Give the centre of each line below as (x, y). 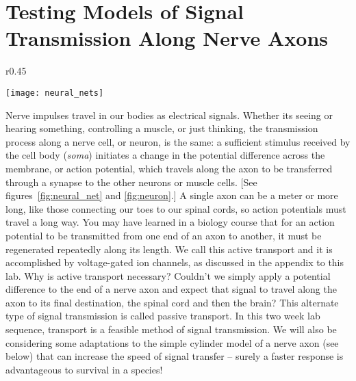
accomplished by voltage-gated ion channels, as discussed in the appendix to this (175, 262)
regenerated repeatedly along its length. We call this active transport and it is (169, 249)
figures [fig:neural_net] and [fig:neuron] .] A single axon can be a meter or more (172, 195)
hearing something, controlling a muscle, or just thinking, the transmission (162, 128)
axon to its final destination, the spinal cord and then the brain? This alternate (172, 302)
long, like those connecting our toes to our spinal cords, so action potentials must (176, 208)
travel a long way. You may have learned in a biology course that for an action (170, 222)
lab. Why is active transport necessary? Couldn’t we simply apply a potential (168, 275)
